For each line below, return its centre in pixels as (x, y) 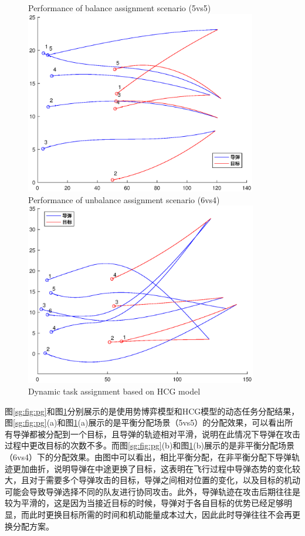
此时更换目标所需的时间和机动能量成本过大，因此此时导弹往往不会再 (160, 515)
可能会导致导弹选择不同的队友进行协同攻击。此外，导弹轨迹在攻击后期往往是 (152, 491)
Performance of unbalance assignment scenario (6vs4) (124, 199)
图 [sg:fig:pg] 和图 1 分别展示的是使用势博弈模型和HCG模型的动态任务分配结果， (152, 411)
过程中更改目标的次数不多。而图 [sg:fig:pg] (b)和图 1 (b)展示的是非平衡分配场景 (150, 445)
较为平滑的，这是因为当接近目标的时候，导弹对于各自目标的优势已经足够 (144, 503)
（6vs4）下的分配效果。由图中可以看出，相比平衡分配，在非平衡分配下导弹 (148, 457)
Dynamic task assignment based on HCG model (114, 391)
